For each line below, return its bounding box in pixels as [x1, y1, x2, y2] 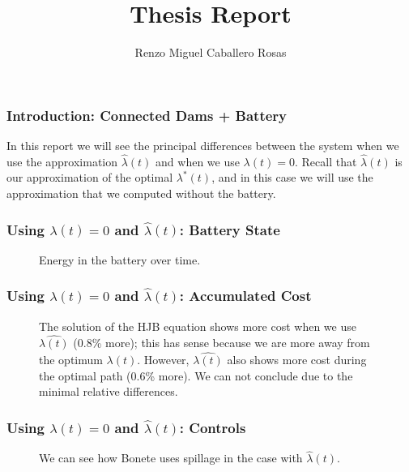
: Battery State [179, 219, 280, 239]
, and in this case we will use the [211, 169, 373, 186]
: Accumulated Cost [179, 285, 312, 306]
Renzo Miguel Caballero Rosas [134, 44, 287, 61]
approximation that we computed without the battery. [6, 185, 276, 202]
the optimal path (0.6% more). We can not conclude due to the [39, 367, 353, 384]
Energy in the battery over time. [39, 251, 201, 268]
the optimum [39, 351, 103, 368]
